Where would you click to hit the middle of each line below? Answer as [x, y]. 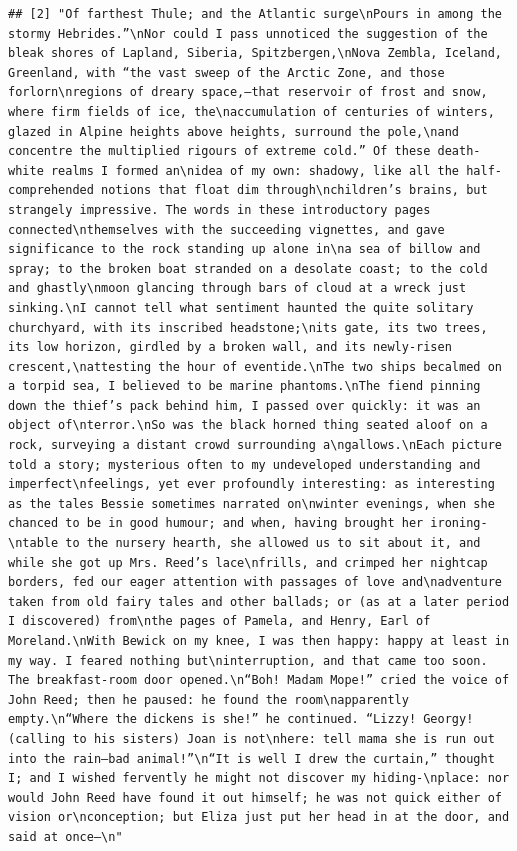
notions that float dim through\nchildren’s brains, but [294, 190]
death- [459, 151]
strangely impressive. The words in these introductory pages [219, 209]
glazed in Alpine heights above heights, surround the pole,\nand [234, 131]
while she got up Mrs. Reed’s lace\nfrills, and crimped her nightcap [248, 562]
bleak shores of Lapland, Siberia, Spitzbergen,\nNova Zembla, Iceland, [255, 53]
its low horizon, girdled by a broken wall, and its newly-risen [230, 347]
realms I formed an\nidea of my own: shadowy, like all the [255, 170]
